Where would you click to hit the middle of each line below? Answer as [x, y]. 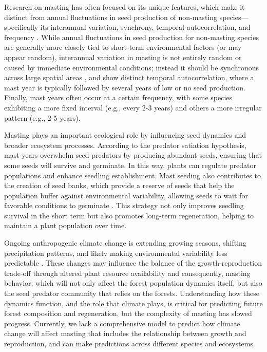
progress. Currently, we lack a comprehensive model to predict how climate [122, 323]
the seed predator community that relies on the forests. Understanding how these [132, 293]
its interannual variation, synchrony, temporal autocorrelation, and [145, 27]
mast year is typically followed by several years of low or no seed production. [125, 87]
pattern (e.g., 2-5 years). [42, 117]
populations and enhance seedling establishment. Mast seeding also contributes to [132, 175]
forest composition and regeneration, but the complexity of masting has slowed [128, 313]
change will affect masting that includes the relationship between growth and [125, 333]
